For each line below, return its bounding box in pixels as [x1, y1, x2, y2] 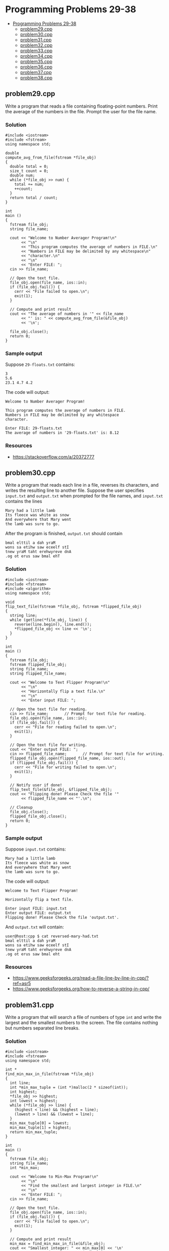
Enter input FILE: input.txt [5, 906, 67, 911]
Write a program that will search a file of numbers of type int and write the [5, 1014, 162, 1020]
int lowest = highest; [10, 1098, 58, 1104]
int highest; [10, 1089, 38, 1095]
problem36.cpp [20, 64, 53, 70]
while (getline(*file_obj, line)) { [10, 617, 87, 622]
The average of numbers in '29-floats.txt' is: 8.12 [5, 430, 119, 436]
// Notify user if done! [10, 782, 62, 788]
